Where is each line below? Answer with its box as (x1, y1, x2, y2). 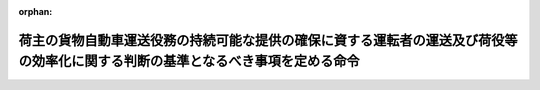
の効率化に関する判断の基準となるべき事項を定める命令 (18, 53, 360, 70)
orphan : (18, 6, 53, 17)
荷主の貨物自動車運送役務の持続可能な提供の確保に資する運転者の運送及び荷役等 (18, 31, 518, 49)
